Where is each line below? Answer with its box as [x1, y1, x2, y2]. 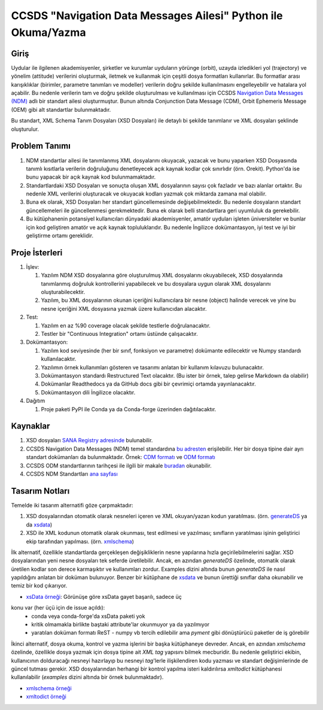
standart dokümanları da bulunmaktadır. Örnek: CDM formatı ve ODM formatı [26, 454, 215, 461]
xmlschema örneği [26, 684, 72, 691]
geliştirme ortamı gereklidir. [26, 232, 94, 239]
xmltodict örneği [26, 693, 67, 700]
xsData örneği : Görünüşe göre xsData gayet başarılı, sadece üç [26, 593, 182, 600]
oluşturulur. [11, 126, 39, 133]
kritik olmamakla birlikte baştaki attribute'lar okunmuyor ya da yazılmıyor [31, 621, 210, 628]
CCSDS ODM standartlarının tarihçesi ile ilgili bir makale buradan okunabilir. [26, 462, 212, 469]
